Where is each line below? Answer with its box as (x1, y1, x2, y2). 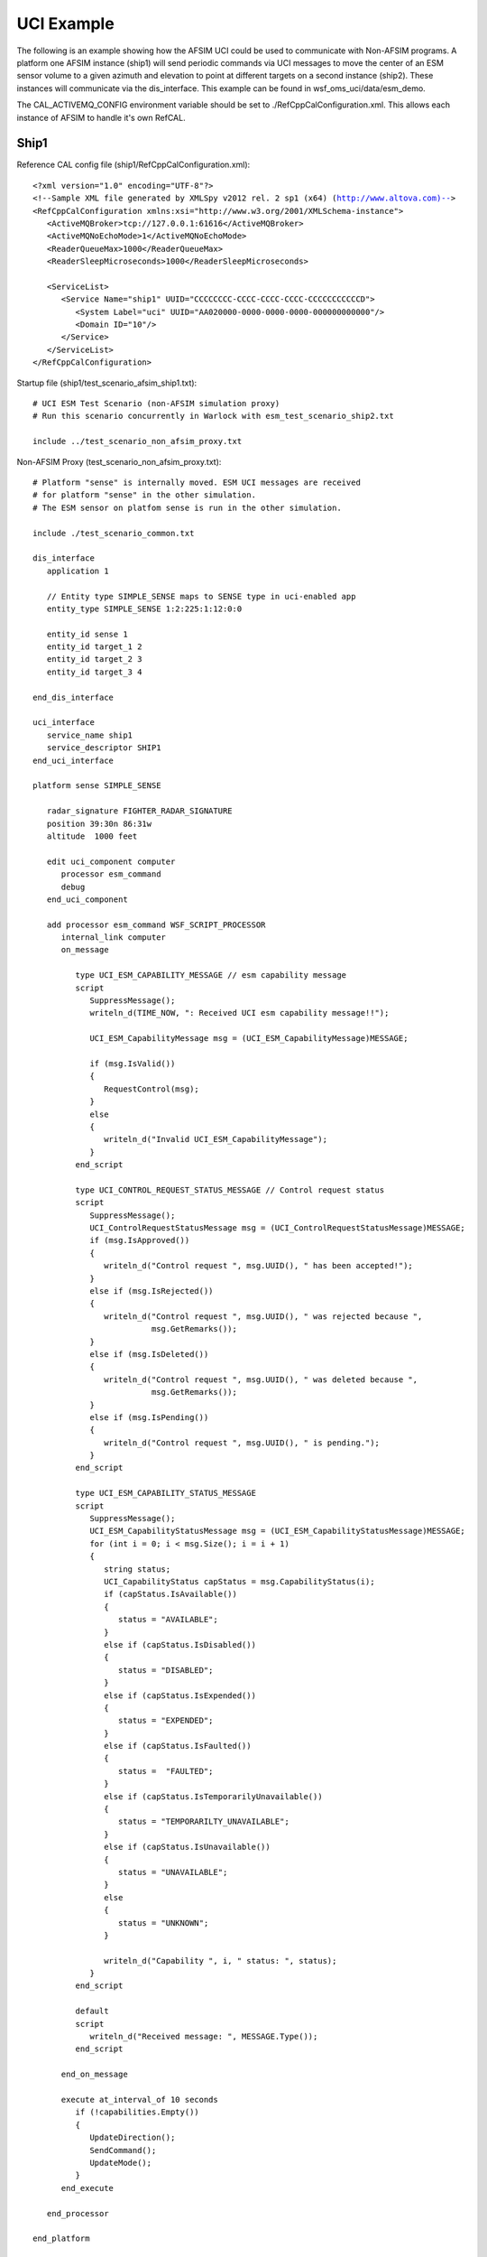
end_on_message (60, 2069, 128, 2080)
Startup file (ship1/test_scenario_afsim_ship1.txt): (16, 377, 198, 388)
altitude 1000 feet (46, 831, 138, 841)
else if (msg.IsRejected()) (89, 1286, 214, 1296)
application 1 (46, 565, 109, 576)
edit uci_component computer (46, 856, 176, 867)
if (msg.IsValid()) (89, 1058, 176, 1069)
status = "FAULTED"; (117, 1766, 214, 1776)
